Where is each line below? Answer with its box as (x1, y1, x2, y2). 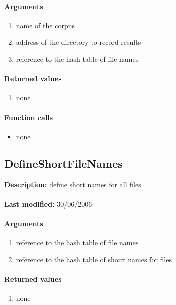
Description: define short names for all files (4, 179, 141, 189)
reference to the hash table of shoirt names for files (16, 254, 172, 264)
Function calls (4, 112, 53, 122)
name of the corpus (16, 20, 75, 30)
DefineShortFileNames (4, 155, 123, 171)
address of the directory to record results (16, 37, 141, 47)
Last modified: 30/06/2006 (4, 198, 92, 209)
